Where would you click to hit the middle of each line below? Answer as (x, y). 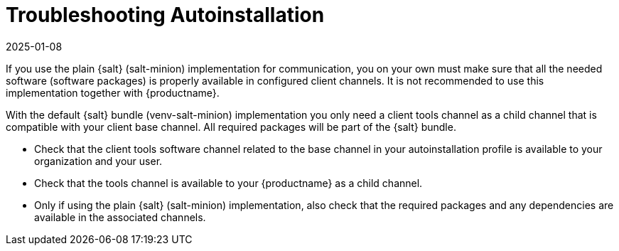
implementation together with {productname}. (113, 92)
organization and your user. (98, 161)
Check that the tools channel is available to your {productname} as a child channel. (228, 183)
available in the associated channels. (120, 217)
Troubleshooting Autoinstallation (165, 15)
